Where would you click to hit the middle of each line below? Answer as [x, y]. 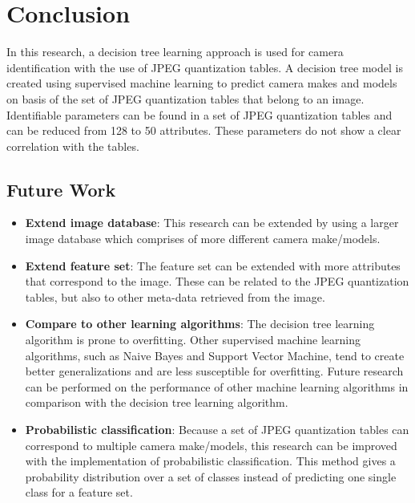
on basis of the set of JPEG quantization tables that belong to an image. [185, 98]
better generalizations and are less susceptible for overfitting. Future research [214, 371]
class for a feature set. [79, 492]
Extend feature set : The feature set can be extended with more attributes [213, 265]
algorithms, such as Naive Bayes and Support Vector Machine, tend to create [215, 355]
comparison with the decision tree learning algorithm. [157, 402]
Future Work [61, 189]
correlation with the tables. [73, 146]
